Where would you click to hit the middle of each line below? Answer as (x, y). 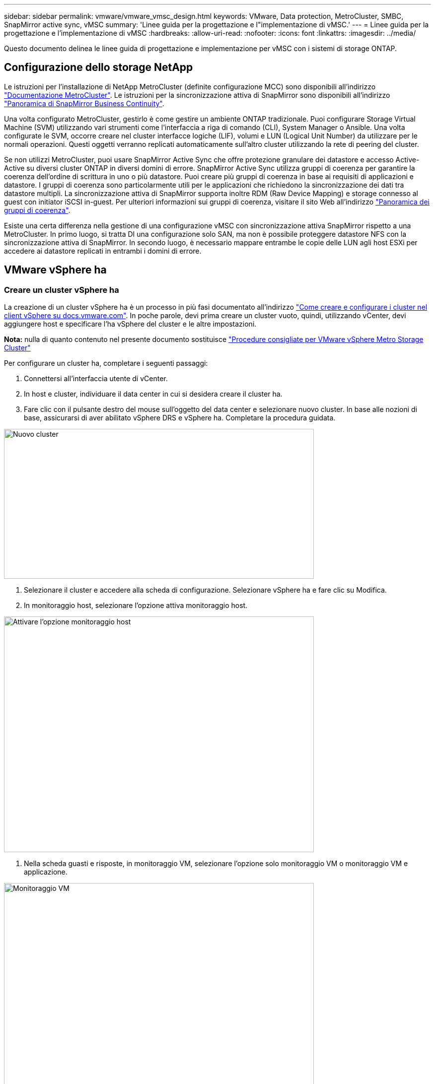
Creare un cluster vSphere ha (62, 290)
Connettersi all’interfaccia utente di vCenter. (96, 379)
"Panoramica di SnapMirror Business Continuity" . (84, 103)
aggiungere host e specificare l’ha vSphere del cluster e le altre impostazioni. (130, 324)
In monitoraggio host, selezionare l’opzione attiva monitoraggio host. (136, 606)
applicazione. (46, 872)
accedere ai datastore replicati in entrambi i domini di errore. (103, 251)
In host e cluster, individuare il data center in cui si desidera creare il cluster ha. (153, 394)
